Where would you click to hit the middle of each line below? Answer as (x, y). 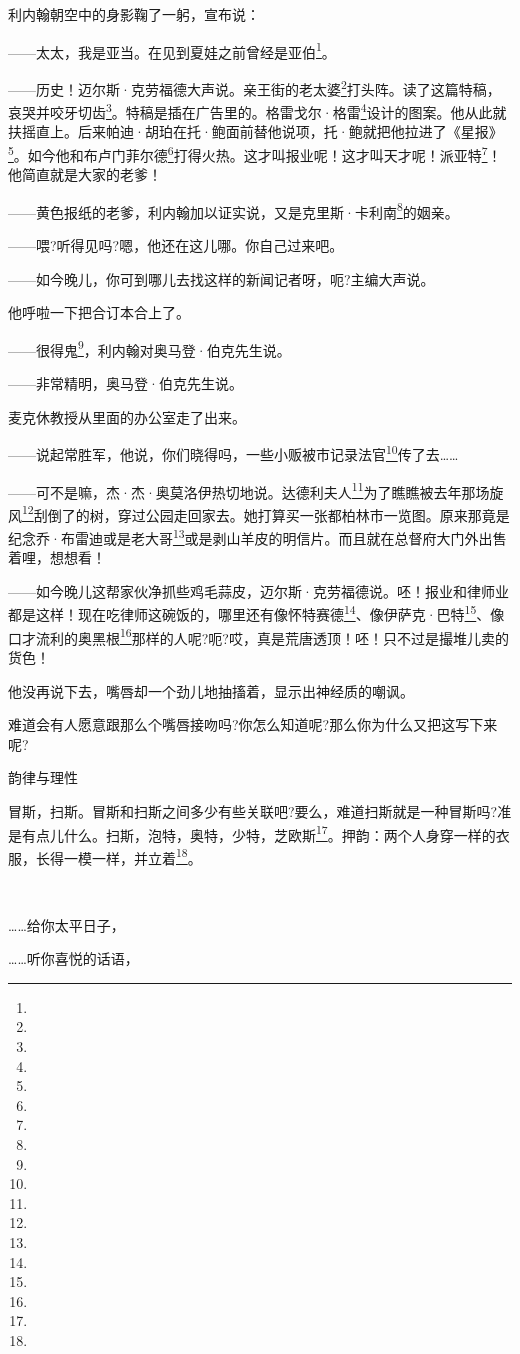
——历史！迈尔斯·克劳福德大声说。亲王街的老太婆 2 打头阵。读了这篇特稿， (254, 87)
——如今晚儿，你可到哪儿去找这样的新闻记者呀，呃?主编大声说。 (221, 278)
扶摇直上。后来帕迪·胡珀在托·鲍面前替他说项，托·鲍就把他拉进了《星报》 (255, 131)
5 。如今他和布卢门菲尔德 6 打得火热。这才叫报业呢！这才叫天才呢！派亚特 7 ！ (255, 153)
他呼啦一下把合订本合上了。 (99, 312)
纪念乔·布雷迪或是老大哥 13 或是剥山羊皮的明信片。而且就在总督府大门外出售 (257, 536)
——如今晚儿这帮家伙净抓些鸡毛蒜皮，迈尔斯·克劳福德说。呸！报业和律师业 (258, 590)
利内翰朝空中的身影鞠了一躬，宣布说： (134, 14)
